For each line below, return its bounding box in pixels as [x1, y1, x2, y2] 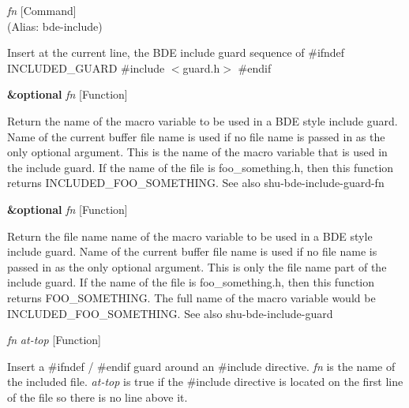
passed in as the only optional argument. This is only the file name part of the [7, 258, 387, 275]
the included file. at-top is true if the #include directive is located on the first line [7, 373, 403, 390]
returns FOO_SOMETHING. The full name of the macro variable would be [7, 289, 376, 305]
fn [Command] [7, 2, 77, 18]
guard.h [182, 59, 220, 76]
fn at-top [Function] [7, 331, 101, 348]
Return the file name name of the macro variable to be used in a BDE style [7, 227, 373, 244]
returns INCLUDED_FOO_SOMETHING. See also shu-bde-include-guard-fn [7, 174, 385, 191]
